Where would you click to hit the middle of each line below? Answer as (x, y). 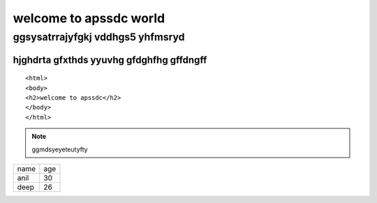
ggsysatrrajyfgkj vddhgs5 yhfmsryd (99, 37)
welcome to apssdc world (89, 18)
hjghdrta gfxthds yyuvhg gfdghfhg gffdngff (110, 60)
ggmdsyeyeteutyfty (60, 149)
